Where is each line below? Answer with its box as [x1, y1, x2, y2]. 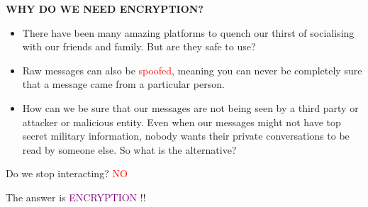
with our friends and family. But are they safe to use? [22, 39, 256, 54]
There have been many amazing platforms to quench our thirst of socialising [22, 25, 355, 40]
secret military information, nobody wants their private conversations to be [22, 128, 350, 143]
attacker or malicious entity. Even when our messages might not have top [22, 114, 341, 129]
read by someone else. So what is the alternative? [22, 142, 237, 157]
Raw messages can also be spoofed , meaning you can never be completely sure [22, 62, 362, 77]
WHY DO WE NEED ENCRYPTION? [6, 1, 203, 16]
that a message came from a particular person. [22, 77, 225, 91]
